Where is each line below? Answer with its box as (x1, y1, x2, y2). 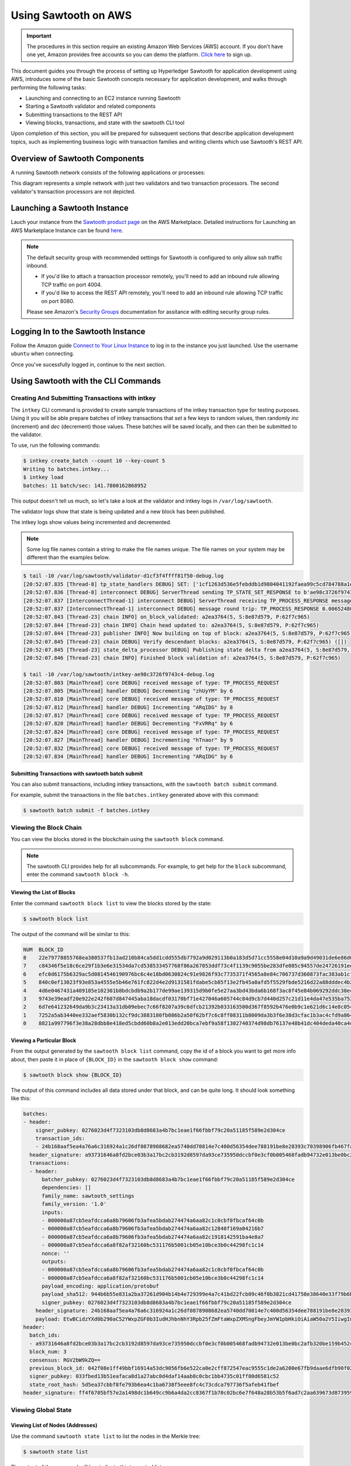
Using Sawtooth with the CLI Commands (11, 376, 161, 386)
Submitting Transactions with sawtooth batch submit (11, 770, 143, 777)
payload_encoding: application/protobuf (42, 1283, 159, 1289)
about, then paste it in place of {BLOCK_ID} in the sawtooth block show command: (11, 1056, 219, 1063)
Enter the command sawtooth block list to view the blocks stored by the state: (11, 900, 212, 907)
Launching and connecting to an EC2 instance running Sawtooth (25, 94, 181, 101)
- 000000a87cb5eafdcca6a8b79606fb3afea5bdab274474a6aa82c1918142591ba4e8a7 (42, 1233, 264, 1240)
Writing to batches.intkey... (23, 466, 110, 472)
